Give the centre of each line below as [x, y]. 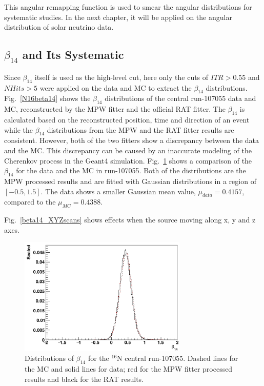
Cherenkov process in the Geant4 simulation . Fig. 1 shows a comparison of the [128, 160]
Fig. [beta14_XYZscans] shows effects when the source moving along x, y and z [130, 220]
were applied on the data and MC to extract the [116, 87]
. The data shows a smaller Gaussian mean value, [118, 191]
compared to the [30, 202]
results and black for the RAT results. [84, 379]
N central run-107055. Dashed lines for [178, 358]
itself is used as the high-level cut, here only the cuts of [121, 77]
